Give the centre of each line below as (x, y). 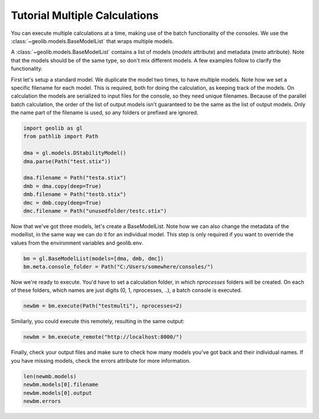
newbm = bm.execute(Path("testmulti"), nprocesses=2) (103, 306)
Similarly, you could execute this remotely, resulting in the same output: (98, 321)
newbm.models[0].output (58, 393)
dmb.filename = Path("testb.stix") (75, 194)
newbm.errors (42, 401)
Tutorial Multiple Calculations (85, 15)
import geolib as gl (53, 128)
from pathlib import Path (61, 137)
